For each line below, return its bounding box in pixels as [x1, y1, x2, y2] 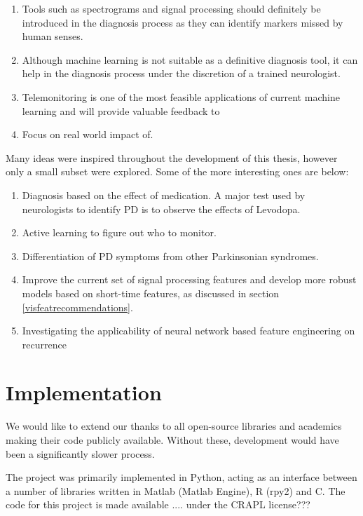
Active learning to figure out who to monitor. [22, 225, 217, 240]
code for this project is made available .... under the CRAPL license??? [6, 497, 310, 512]
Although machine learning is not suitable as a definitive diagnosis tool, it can [22, 52, 358, 67]
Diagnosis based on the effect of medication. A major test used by [22, 187, 306, 202]
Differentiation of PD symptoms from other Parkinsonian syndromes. [22, 248, 319, 263]
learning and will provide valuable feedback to [22, 103, 220, 118]
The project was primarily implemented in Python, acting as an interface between [6, 470, 357, 484]
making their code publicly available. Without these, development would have [6, 433, 339, 447]
